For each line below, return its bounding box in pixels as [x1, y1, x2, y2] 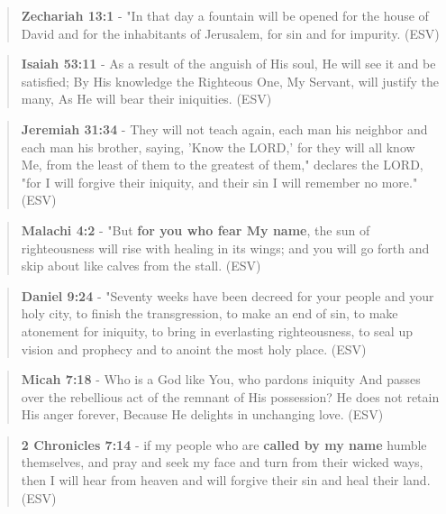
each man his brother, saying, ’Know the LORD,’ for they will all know [21, 137, 415, 156]
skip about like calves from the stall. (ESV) [21, 256, 261, 275]
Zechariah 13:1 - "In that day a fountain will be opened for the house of [21, 6, 429, 24]
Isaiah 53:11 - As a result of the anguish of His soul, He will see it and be [21, 54, 436, 73]
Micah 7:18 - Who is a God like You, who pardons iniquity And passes [21, 370, 421, 389]
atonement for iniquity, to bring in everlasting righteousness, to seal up [21, 321, 413, 340]
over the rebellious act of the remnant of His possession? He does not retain [21, 387, 440, 406]
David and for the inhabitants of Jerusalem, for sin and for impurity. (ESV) [21, 23, 440, 42]
